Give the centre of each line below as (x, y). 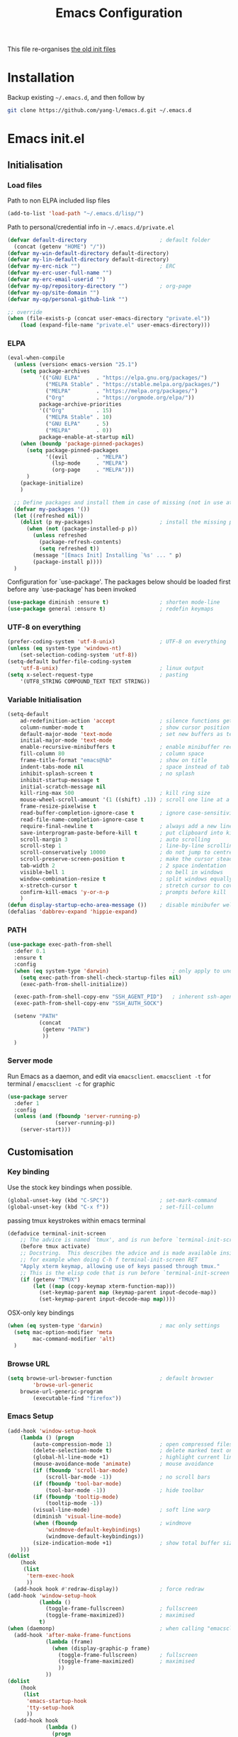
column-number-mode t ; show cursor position (125, 728)
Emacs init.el (46, 139)
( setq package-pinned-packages (72, 450)
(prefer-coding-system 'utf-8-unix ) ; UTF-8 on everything (117, 642)
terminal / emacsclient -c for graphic (61, 1083)
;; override (25, 312)
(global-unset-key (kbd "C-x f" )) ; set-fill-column (110, 1207)
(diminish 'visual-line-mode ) (77, 1517)
